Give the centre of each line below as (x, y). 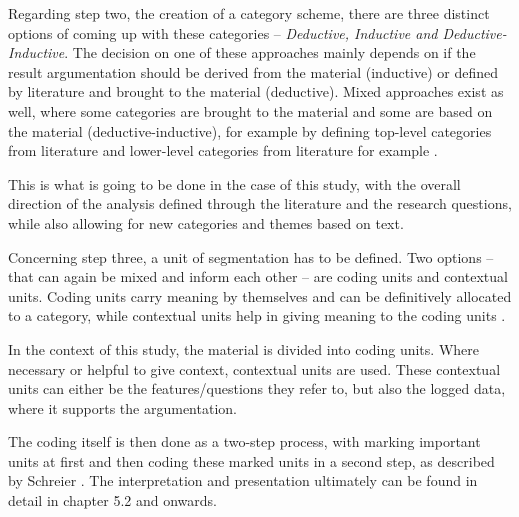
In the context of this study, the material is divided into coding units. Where (243, 348)
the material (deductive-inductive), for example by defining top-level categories (250, 130)
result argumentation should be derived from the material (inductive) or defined (253, 71)
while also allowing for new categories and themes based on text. (206, 222)
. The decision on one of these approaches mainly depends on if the (270, 52)
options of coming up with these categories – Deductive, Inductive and (223, 32)
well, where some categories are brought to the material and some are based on (250, 110)
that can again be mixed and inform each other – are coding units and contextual (258, 276)
